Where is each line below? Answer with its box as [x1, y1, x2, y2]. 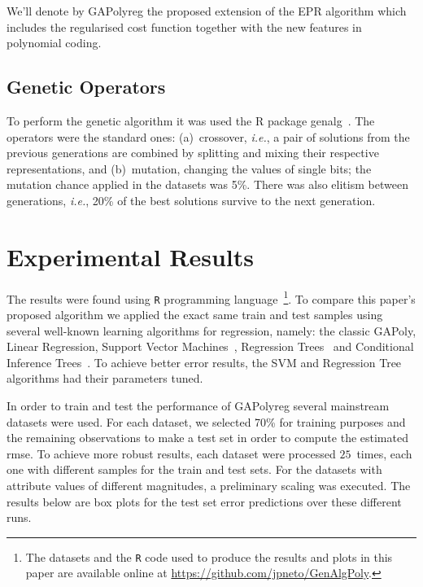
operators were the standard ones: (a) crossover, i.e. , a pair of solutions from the [7, 128, 410, 145]
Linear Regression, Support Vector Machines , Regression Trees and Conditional [7, 338, 414, 355]
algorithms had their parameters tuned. [7, 370, 203, 387]
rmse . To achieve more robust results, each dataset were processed [7, 445, 336, 462]
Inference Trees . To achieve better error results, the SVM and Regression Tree [7, 353, 402, 370]
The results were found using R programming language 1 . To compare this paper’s [7, 287, 416, 307]
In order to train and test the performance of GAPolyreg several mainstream [7, 396, 390, 414]
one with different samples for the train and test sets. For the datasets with [7, 461, 382, 478]
